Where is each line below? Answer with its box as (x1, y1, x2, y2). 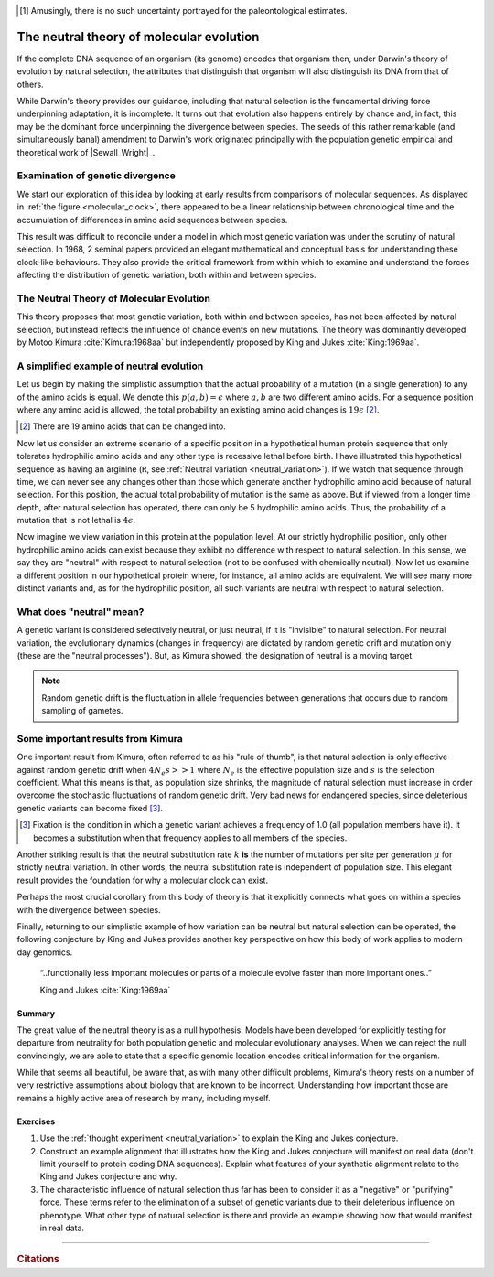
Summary (16, 1007, 55, 1019)
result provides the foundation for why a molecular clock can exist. (16, 875, 269, 885)
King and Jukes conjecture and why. (39, 1171, 177, 1182)
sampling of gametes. (41, 705, 123, 716)
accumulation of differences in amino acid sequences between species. (16, 214, 288, 225)
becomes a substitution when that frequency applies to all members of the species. (33, 832, 348, 843)
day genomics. (16, 947, 73, 958)
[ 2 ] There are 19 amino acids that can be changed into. (19, 421, 226, 432)
